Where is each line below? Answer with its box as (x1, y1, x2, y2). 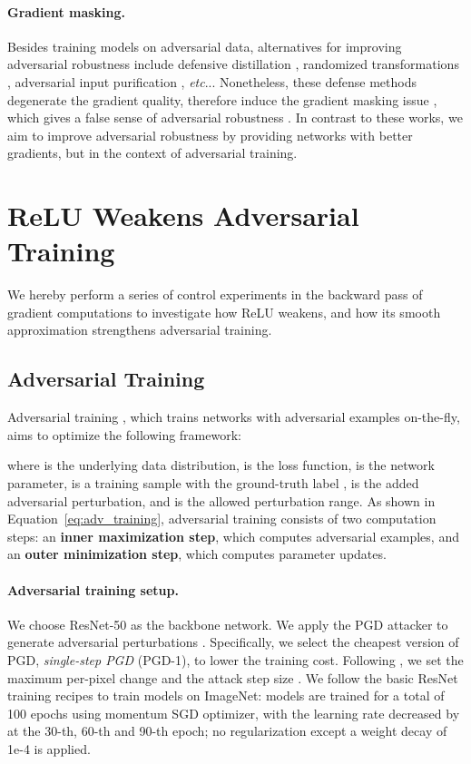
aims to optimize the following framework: (7, 425, 241, 444)
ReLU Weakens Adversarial (7, 197, 359, 234)
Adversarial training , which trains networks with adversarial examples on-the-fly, (7, 407, 460, 426)
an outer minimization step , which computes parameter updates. (7, 544, 387, 563)
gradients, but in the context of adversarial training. (7, 143, 298, 162)
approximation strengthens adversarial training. (7, 320, 272, 339)
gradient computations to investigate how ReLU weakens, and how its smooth (7, 302, 441, 321)
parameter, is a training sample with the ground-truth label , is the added (7, 474, 419, 493)
